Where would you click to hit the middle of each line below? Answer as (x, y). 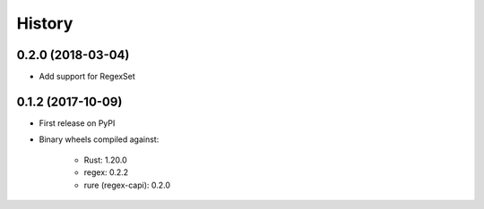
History (45, 23)
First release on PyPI (77, 123)
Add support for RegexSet (87, 77)
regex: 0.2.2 (106, 172)
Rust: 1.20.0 (105, 160)
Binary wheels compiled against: (99, 139)
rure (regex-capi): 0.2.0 (127, 185)
